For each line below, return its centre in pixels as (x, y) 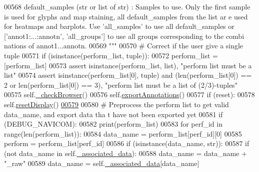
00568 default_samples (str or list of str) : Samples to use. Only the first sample (127, 6)
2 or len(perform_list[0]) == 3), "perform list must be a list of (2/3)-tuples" (121, 85)
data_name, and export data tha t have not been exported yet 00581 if (113, 114)
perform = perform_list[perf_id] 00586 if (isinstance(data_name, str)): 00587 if (127, 143)
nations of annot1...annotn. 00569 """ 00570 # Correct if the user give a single (124, 46)
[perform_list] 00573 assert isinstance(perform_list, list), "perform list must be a (128, 65)
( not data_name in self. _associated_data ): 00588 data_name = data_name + (125, 153)
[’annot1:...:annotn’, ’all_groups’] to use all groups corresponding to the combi (124, 36)
